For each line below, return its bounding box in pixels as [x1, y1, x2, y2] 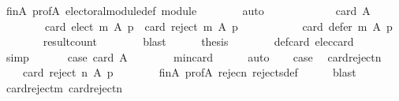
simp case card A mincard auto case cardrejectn [6, 48, 382, 65]
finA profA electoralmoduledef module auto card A [6, 2, 371, 18]
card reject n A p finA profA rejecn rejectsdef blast [22, 64, 356, 80]
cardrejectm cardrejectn [6, 79, 123, 95]
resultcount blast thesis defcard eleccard [43, 33, 354, 50]
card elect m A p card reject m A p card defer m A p [44, 17, 393, 34]
